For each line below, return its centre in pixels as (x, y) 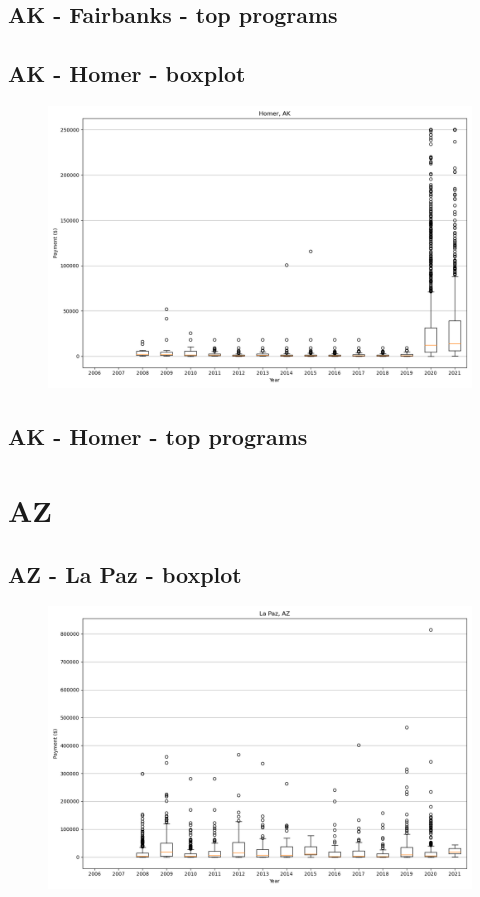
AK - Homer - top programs (158, 436)
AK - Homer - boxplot (127, 73)
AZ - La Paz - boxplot (125, 573)
